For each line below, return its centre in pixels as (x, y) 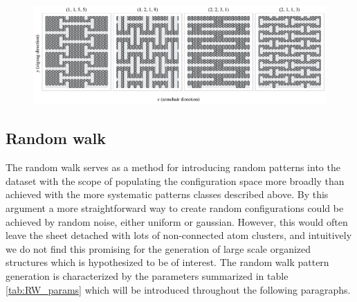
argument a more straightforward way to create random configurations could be (175, 207)
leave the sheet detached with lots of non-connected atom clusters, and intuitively (179, 235)
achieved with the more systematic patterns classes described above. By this (167, 194)
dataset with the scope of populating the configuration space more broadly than (175, 180)
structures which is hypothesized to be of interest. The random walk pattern (167, 262)
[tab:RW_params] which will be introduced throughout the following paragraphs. (178, 289)
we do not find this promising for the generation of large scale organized (158, 248)
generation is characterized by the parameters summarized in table (147, 275)
